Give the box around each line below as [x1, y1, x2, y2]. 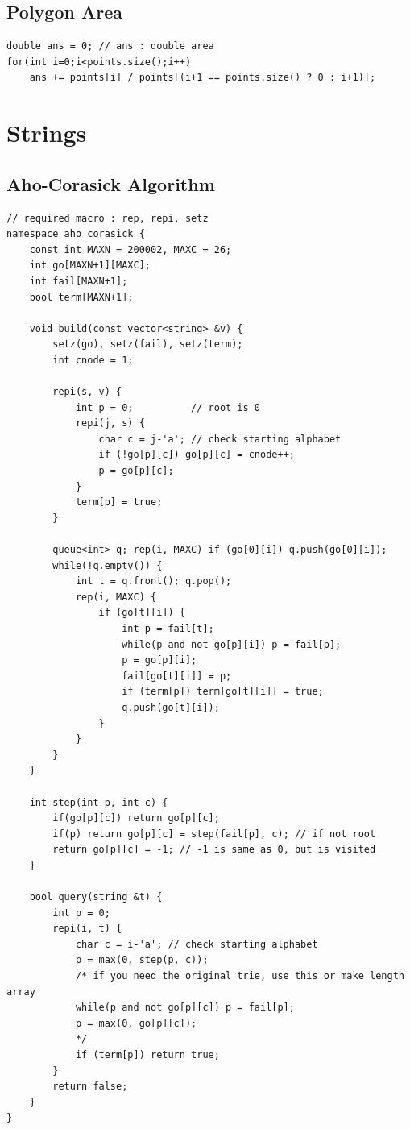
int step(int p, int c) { [29, 796, 168, 808]
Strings [6, 116, 87, 149]
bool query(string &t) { [29, 891, 163, 903]
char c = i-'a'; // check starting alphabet [75, 938, 318, 950]
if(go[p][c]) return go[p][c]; [52, 812, 220, 824]
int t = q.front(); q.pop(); [75, 575, 232, 587]
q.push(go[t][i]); [122, 701, 220, 713]
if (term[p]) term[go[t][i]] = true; [122, 686, 324, 698]
